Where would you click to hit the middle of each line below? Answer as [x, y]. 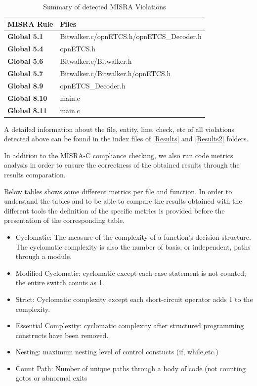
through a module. [44, 256]
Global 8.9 [25, 85]
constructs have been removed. [62, 335]
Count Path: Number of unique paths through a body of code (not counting [130, 368]
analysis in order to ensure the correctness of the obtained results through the [122, 165]
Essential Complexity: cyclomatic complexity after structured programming [130, 325]
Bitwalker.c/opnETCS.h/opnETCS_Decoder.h [131, 36]
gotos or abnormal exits [51, 378]
